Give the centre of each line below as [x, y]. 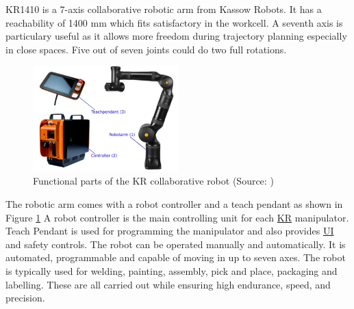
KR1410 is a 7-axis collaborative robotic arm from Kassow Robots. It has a [164, 9]
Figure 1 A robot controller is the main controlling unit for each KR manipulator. [177, 217]
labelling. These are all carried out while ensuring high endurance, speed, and [168, 284]
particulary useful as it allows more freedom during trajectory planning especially [176, 36]
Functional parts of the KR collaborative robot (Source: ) [153, 181]
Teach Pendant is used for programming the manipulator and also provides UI [170, 231]
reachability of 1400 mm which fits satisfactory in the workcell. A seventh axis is [174, 22]
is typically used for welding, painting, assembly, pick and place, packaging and [172, 270]
